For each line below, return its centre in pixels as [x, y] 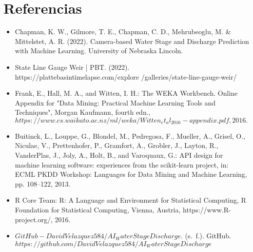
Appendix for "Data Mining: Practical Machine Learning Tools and [115, 102]
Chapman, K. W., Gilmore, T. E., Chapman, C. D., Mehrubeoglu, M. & [123, 31]
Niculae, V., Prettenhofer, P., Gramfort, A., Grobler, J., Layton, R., [117, 145]
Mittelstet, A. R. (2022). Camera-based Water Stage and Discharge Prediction [132, 41]
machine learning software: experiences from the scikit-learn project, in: [122, 164]
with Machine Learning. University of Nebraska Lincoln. [99, 51]
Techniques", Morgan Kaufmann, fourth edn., [83, 112]
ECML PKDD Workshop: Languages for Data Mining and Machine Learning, [131, 174]
